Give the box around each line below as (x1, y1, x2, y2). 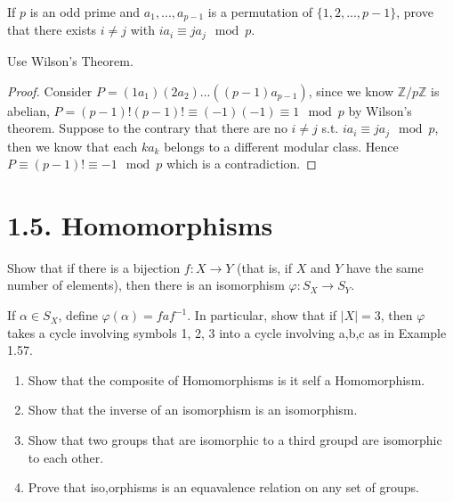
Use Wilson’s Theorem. (7, 51, 133, 70)
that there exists (7, 21, 97, 39)
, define (58, 306, 98, 325)
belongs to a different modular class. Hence (164, 136, 399, 155)
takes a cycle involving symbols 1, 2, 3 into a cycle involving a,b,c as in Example (7, 323, 447, 342)
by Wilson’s (348, 101, 412, 119)
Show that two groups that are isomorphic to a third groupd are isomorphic (28, 431, 442, 449)
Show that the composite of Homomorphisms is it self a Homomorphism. (28, 370, 425, 389)
